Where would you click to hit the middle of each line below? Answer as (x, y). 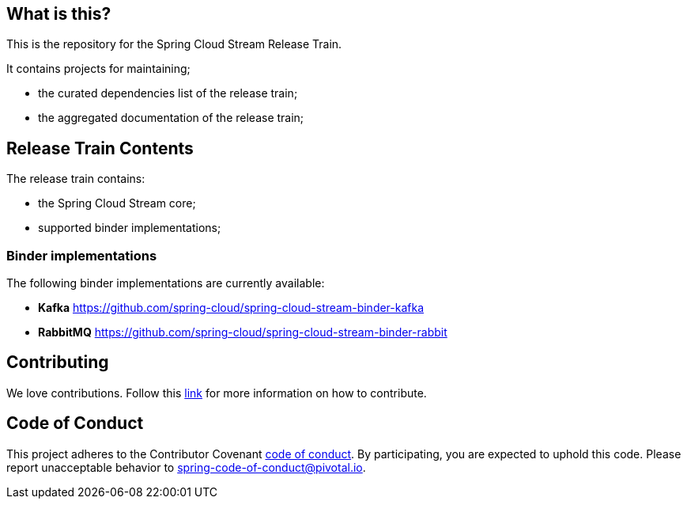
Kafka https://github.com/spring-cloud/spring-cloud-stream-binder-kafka (231, 308)
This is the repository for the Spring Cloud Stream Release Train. (174, 44)
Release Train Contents (100, 148)
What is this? (59, 14)
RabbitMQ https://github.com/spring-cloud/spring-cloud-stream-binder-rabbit (243, 332)
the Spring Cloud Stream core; (117, 203)
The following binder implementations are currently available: (166, 283)
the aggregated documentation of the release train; (171, 118)
